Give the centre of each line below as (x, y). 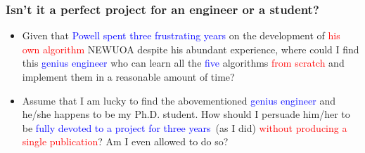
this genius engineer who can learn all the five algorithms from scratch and (183, 63)
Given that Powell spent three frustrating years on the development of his (181, 35)
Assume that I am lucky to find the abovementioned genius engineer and (179, 100)
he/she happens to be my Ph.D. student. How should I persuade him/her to (186, 114)
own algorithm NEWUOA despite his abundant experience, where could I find (191, 49)
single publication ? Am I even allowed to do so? (125, 141)
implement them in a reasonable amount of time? (128, 76)
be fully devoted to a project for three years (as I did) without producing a (185, 127)
